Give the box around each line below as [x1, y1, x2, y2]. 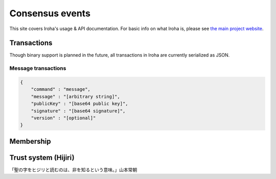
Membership [9, 137, 51, 145]
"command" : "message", [31, 87, 90, 92]
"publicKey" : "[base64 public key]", [31, 101, 128, 107]
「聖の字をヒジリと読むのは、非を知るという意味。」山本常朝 [9, 166, 137, 173]
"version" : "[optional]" [31, 115, 96, 121]
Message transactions [9, 65, 66, 72]
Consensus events [9, 8, 90, 19]
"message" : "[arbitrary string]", [31, 93, 120, 99]
